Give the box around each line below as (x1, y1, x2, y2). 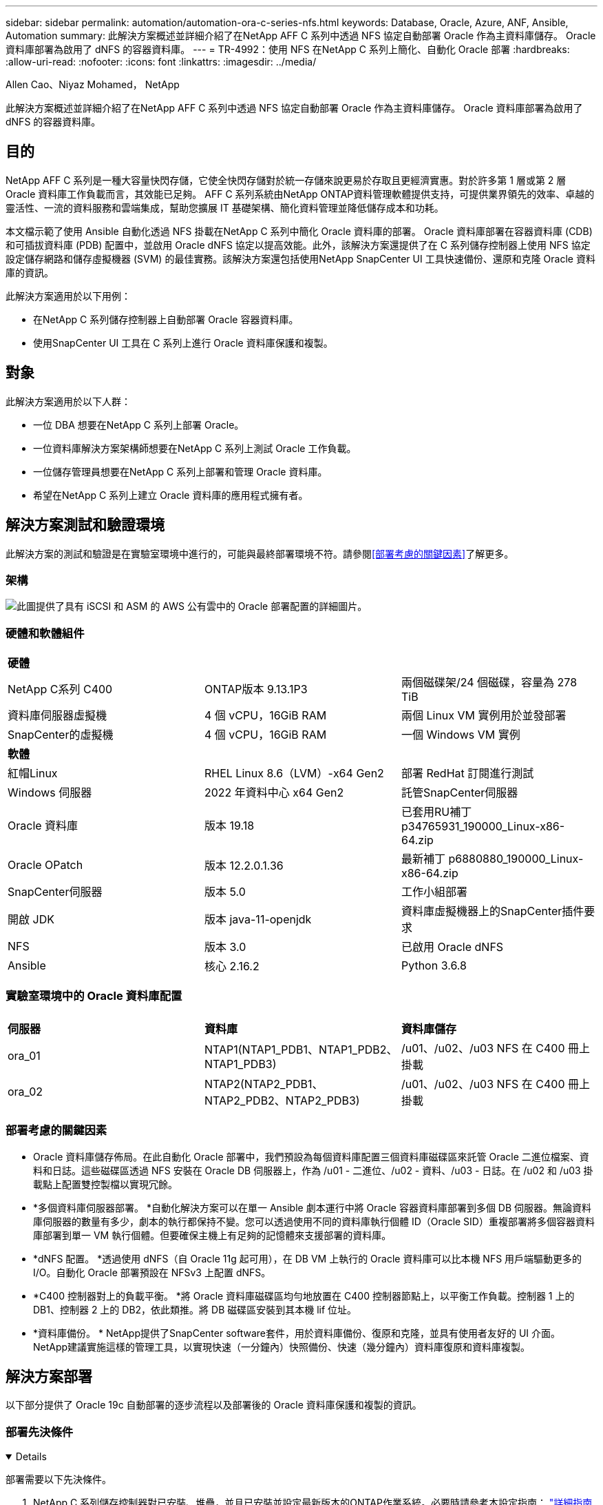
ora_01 (8, 1048, 41, 1063)
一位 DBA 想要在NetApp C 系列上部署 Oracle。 (33, 418, 244, 431)
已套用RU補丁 (401, 805, 472, 819)
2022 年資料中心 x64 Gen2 (204, 786, 344, 800)
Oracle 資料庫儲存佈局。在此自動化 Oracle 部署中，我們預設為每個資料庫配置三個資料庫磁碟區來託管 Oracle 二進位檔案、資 (33, 1150, 589, 1163)
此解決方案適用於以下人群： (6, 395, 131, 407)
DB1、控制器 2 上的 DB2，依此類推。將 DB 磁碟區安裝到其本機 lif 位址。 (33, 1303, 357, 1315)
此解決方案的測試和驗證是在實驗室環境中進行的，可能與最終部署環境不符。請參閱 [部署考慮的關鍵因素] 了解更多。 (6, 547, 514, 560)
